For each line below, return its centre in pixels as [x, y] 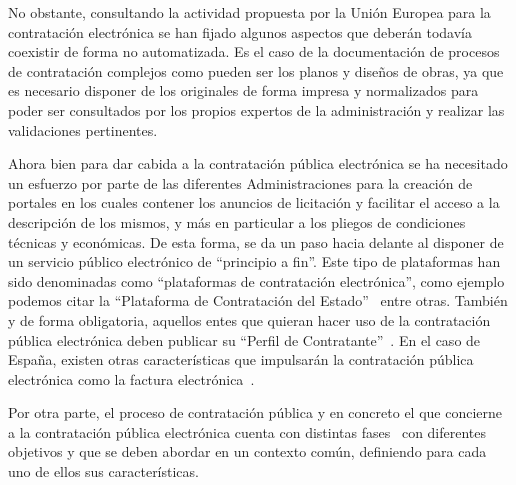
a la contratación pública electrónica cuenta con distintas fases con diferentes [247, 431]
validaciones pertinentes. [83, 129]
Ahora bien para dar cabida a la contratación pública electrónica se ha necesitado [258, 163]
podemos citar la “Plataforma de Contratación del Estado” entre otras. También [258, 300]
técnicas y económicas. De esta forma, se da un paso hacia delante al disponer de [256, 241]
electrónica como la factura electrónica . [131, 378]
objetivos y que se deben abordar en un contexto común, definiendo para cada [247, 451]
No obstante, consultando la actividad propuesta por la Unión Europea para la [249, 12]
